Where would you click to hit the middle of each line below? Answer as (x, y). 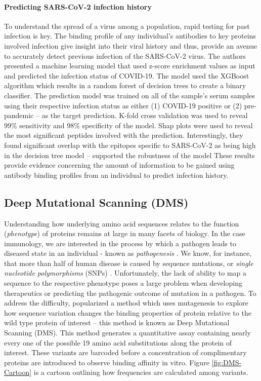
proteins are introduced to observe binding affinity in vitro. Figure (107, 362)
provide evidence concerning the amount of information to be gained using (119, 165)
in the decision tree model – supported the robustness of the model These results (129, 155)
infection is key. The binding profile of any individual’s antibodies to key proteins (130, 36)
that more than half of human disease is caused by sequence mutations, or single (129, 263)
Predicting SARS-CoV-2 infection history (78, 6)
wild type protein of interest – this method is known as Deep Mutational (117, 322)
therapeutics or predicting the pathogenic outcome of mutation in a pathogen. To (130, 293)
